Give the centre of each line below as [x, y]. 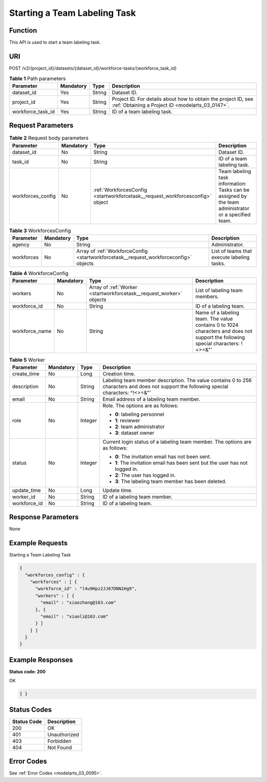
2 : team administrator [140, 426]
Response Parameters [44, 517]
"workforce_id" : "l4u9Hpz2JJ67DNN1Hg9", [86, 589]
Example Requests [38, 543]
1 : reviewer [128, 420]
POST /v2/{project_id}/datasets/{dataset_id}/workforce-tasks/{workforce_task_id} [93, 68]
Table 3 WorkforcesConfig [40, 230]
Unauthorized [63, 735]
